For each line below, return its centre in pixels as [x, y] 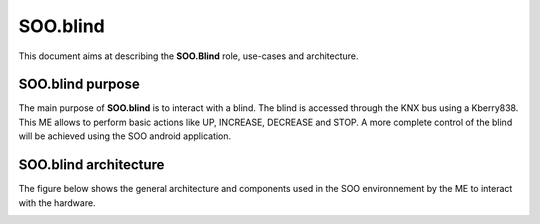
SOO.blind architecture [91, 165]
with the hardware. [57, 202]
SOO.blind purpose [79, 84]
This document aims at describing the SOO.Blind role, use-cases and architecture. [188, 56]
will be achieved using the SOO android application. [125, 136]
